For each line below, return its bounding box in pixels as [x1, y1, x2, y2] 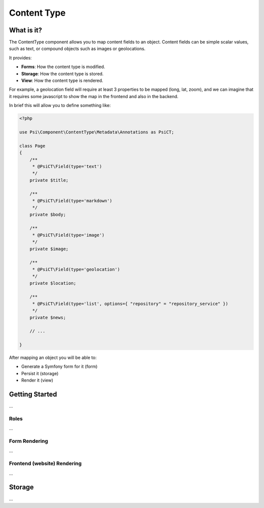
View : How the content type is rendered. [21, 77, 104, 83]
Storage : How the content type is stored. [21, 71, 104, 76]
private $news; [29, 314, 66, 320]
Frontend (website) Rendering [9, 460, 82, 467]
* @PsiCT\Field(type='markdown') [32, 198, 112, 203]
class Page [19, 143, 45, 149]
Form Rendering [9, 438, 48, 445]
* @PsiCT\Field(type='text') [32, 163, 102, 169]
